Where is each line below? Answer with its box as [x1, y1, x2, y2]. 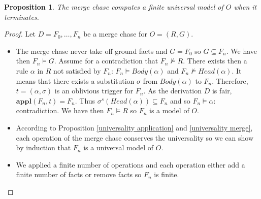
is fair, [212, 85, 232, 96]
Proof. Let [4, 28, 36, 39]
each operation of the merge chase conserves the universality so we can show [16, 132, 253, 143]
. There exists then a [183, 55, 247, 66]
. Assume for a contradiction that [54, 55, 158, 66]
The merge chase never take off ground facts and [16, 45, 168, 56]
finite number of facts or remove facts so [16, 169, 142, 180]
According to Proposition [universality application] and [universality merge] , [16, 122, 253, 132]
